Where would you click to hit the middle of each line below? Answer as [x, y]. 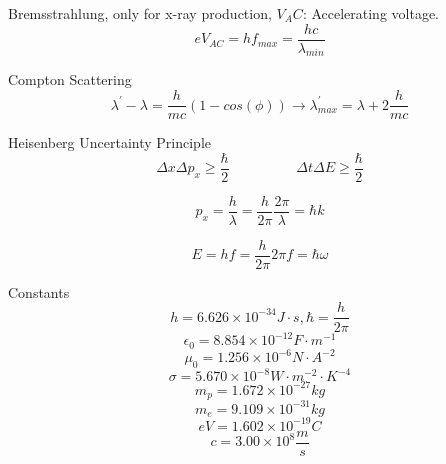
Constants [39, 291]
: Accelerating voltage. [371, 13]
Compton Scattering [70, 79]
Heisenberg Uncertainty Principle [110, 142]
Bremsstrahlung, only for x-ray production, [140, 13]
